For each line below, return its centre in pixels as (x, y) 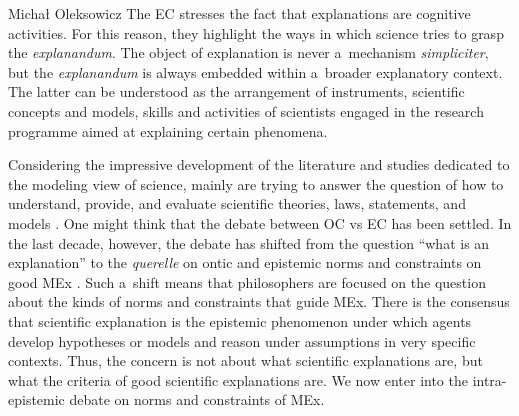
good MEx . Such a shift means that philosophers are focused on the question (247, 281)
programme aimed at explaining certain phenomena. (168, 130)
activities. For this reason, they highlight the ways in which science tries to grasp (256, 32)
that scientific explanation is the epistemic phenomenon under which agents (240, 320)
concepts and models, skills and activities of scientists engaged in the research (246, 110)
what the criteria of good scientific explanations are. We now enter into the (238, 379)
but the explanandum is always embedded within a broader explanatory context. (255, 71)
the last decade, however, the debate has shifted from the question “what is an (249, 242)
